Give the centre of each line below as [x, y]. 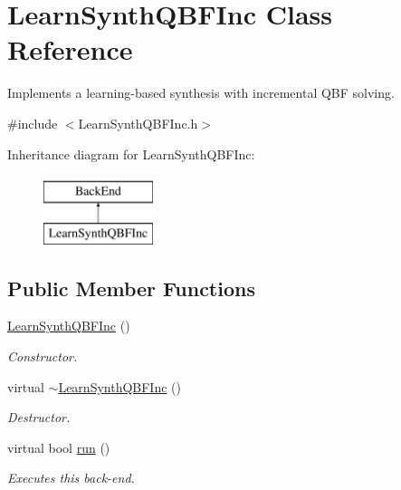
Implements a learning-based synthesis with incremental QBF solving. [201, 93]
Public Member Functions [131, 288]
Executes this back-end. [71, 478]
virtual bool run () [59, 447]
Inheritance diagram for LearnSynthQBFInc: [131, 154]
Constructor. [43, 356]
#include [33, 123]
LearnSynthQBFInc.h [138, 123]
